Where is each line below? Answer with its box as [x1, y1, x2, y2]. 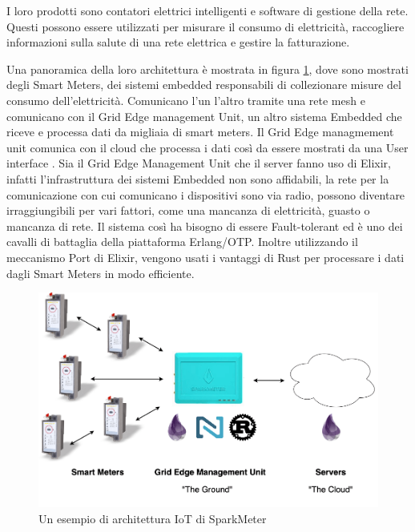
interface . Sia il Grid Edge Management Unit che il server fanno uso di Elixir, [6, 155, 391, 171]
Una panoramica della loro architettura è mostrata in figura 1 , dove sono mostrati [6, 60, 409, 77]
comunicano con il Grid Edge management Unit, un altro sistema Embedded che [6, 107, 402, 124]
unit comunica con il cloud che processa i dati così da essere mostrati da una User [6, 139, 409, 155]
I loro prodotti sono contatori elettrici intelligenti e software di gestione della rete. [6, 2, 409, 18]
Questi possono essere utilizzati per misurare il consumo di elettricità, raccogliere [6, 18, 405, 34]
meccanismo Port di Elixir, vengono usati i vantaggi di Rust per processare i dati [6, 248, 405, 265]
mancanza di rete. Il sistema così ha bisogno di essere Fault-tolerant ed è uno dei [6, 217, 403, 234]
